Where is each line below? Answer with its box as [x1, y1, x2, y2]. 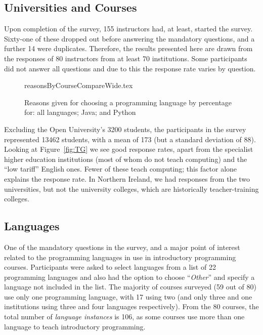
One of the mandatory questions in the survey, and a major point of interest [4, 241, 240, 252]
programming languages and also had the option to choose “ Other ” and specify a [4, 271, 255, 282]
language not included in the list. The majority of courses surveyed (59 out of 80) [4, 281, 256, 292]
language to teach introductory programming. [4, 321, 146, 331]
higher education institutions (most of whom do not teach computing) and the [4, 153, 247, 164]
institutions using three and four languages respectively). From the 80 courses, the [4, 301, 259, 312]
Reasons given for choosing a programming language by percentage [24, 97, 232, 107]
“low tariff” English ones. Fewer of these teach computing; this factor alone [4, 163, 237, 174]
